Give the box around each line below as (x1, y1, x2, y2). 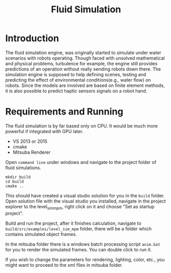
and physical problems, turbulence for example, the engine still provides (5, 60, 158, 66)
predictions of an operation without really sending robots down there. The (5, 66, 161, 72)
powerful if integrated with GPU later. (5, 128, 83, 134)
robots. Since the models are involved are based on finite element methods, (5, 82, 165, 88)
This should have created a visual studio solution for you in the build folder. (5, 192, 165, 198)
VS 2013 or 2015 (12, 138, 48, 144)
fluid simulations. (5, 165, 41, 171)
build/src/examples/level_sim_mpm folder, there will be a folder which (5, 225, 152, 232)
